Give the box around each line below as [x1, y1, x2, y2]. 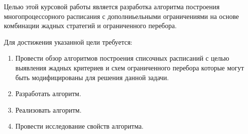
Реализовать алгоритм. [15, 104, 82, 115]
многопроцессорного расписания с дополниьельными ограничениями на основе [4, 11, 239, 21]
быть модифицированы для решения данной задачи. [15, 72, 169, 82]
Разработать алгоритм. [15, 88, 81, 99]
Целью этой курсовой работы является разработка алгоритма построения [4, 1, 220, 11]
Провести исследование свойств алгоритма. [15, 121, 144, 131]
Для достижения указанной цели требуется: [4, 36, 133, 47]
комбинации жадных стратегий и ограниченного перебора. [4, 20, 177, 31]
